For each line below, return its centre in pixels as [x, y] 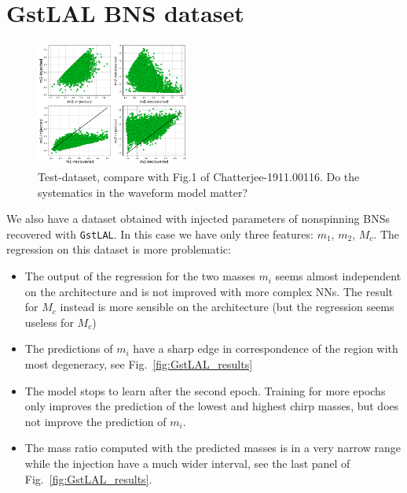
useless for [49, 322]
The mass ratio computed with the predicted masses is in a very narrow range [213, 448]
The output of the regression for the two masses [140, 276]
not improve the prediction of [95, 421]
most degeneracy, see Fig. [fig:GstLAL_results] [139, 364]
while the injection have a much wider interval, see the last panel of [187, 463]
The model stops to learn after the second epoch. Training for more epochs [205, 390]
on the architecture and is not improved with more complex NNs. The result [209, 291]
